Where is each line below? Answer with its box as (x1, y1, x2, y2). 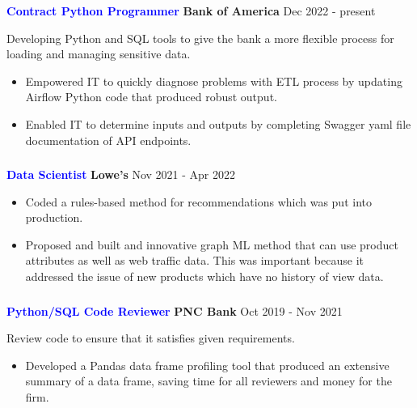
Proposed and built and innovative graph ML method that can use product (25, 236, 398, 253)
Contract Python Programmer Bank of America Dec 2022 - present (6, 2, 376, 19)
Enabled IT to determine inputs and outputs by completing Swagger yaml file (25, 115, 411, 132)
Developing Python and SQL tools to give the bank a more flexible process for (6, 29, 394, 46)
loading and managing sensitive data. (6, 45, 191, 62)
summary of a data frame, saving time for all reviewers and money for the (25, 372, 392, 389)
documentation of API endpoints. (25, 131, 192, 148)
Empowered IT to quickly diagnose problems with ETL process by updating (25, 72, 402, 89)
